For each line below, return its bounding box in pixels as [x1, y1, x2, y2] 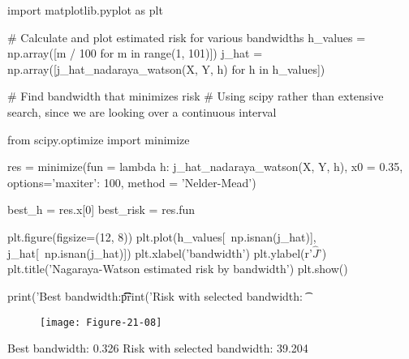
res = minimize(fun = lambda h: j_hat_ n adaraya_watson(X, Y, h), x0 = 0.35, [7, 158, 403, 175]
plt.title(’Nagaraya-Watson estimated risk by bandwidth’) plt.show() [7, 260, 348, 277]
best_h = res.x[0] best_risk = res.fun [7, 201, 196, 218]
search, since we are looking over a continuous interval [7, 103, 277, 120]
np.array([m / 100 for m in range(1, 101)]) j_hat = [7, 45, 263, 62]
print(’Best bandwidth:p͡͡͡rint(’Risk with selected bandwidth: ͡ [7, 287, 306, 304]
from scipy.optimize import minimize [7, 130, 190, 147]
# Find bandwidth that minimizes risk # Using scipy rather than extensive [7, 88, 384, 105]
